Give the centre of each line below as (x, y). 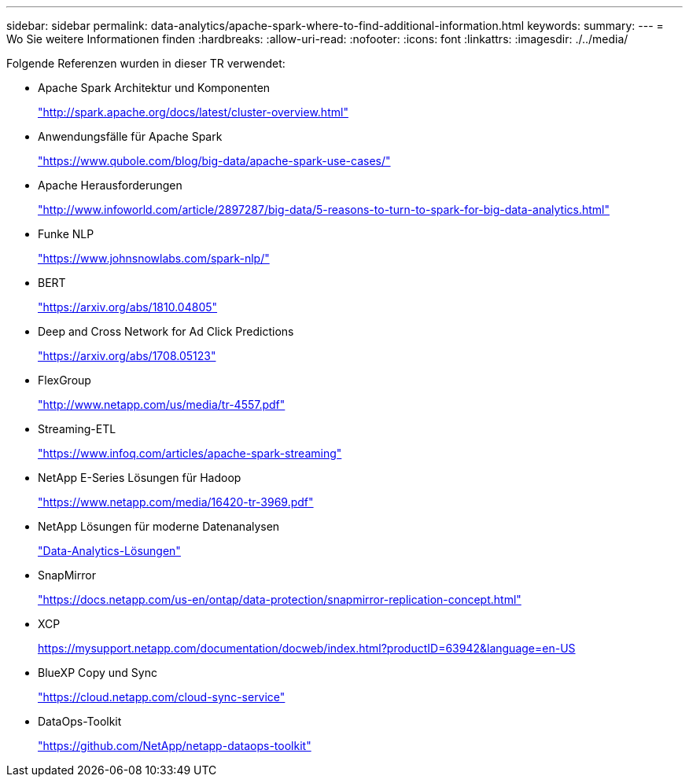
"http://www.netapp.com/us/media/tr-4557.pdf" (162, 404)
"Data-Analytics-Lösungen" (109, 551)
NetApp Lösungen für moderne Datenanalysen (159, 526)
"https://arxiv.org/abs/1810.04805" (128, 307)
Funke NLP (66, 234)
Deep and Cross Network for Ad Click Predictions (166, 331)
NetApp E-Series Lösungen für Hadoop (140, 478)
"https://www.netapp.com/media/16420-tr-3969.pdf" (176, 502)
